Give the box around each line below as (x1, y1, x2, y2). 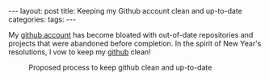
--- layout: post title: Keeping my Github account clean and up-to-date (8, 6, 242, 15)
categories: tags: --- (8, 14, 77, 24)
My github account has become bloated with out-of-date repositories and (8, 30, 254, 39)
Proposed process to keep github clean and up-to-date (28, 62, 212, 72)
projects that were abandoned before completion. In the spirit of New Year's (8, 38, 262, 48)
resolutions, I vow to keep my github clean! (8, 47, 151, 57)
